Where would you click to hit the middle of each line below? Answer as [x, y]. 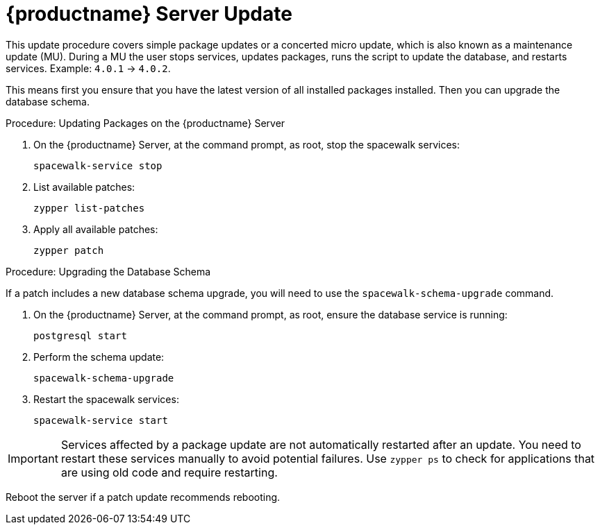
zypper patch [69, 250]
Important [33, 458]
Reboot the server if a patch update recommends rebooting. [143, 497]
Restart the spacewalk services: [106, 399]
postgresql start [80, 335]
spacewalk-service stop [98, 165]
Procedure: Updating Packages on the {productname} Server [145, 123]
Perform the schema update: [99, 357]
